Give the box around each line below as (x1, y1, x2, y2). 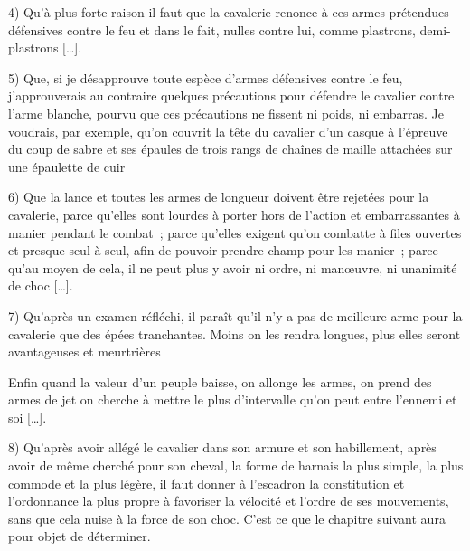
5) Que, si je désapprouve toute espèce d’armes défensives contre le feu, (8, 68, 403, 87)
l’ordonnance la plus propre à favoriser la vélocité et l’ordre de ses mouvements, (8, 491, 449, 510)
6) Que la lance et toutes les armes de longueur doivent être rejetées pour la (8, 187, 429, 206)
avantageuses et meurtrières (8, 342, 161, 361)
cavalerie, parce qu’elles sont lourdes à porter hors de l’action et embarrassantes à (8, 204, 460, 223)
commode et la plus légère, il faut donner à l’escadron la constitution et (8, 473, 405, 492)
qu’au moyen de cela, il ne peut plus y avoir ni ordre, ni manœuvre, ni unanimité (8, 258, 457, 277)
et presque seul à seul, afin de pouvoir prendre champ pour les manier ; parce (8, 241, 438, 260)
